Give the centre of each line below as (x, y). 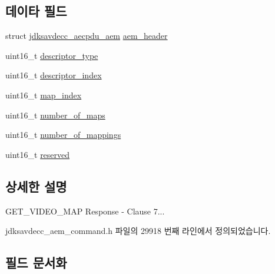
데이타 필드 (36, 11)
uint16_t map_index (44, 95)
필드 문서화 (36, 263)
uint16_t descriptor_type (52, 55)
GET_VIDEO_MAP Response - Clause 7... (85, 211)
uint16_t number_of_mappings (63, 135)
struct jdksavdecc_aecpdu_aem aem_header (87, 36)
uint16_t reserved (38, 154)
